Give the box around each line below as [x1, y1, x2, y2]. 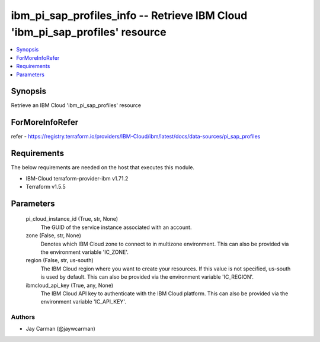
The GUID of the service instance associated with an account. [40, 224, 192, 231]
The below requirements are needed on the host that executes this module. [11, 164, 195, 171]
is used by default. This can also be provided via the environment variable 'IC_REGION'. [40, 273, 254, 280]
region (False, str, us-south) [25, 257, 94, 264]
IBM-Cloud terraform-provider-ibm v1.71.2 [25, 175, 129, 182]
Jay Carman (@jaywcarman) [25, 325, 96, 333]
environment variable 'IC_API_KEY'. [40, 298, 127, 305]
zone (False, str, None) [25, 232, 81, 239]
